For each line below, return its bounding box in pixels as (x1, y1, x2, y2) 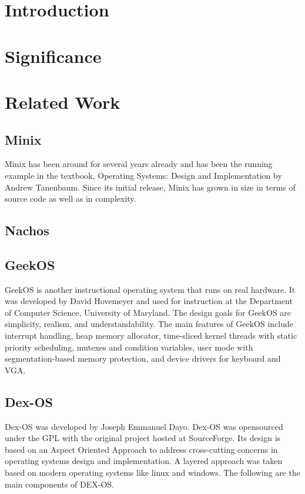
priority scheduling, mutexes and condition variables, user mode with (5, 341, 253, 353)
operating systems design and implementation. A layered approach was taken (5, 455, 283, 467)
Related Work (5, 89, 120, 114)
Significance (5, 44, 102, 68)
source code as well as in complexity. (5, 192, 136, 205)
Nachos (5, 221, 49, 239)
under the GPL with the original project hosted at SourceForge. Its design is (5, 432, 281, 444)
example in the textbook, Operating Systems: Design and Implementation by (5, 169, 282, 181)
